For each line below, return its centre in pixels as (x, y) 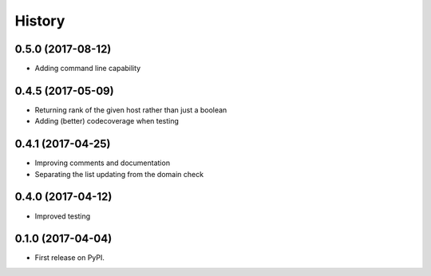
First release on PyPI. (70, 258)
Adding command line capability (88, 69)
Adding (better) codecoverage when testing (107, 121)
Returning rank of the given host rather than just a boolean (131, 110)
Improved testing (63, 216)
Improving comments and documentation (103, 163)
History (40, 21)
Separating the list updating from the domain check (119, 174)
